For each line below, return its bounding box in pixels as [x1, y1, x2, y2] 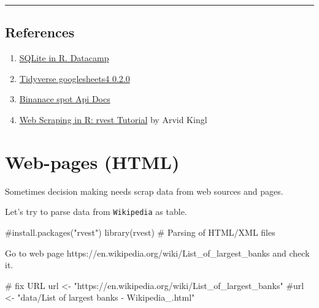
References [5, 23, 75, 42]
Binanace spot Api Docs [19, 92, 110, 105]
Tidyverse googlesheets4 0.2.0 [19, 72, 130, 85]
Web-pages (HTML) [5, 149, 180, 174]
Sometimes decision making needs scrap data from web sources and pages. [5, 184, 283, 197]
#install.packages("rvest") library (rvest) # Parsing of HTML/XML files [5, 225, 275, 238]
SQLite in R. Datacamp [19, 51, 109, 64]
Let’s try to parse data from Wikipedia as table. [5, 205, 187, 218]
